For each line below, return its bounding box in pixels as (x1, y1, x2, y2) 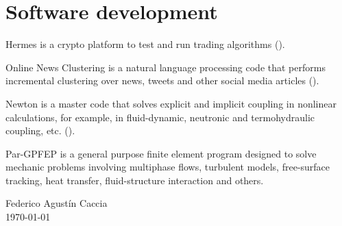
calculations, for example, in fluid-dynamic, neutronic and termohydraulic (5, 110, 315, 124)
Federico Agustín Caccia (5, 196, 108, 210)
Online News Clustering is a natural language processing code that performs (5, 60, 326, 74)
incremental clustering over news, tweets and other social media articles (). (5, 73, 319, 88)
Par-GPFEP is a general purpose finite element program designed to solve (5, 146, 317, 160)
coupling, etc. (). (5, 123, 75, 138)
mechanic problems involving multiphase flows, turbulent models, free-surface (5, 160, 330, 174)
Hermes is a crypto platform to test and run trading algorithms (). (5, 37, 285, 51)
